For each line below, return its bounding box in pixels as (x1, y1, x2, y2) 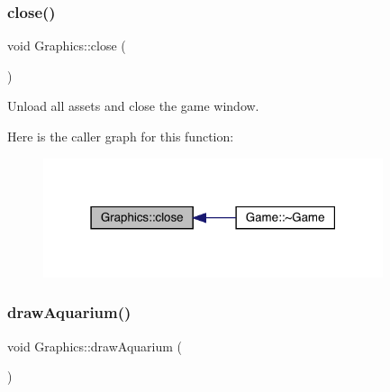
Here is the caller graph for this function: (7, 127, 234, 145)
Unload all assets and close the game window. (7, 96, 259, 115)
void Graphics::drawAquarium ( (7, 336, 182, 355)
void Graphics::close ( (7, 36, 126, 55)
